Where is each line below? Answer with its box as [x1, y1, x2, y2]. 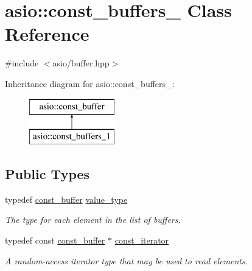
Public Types [5, 164, 90, 183]
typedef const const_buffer [5, 234, 105, 247]
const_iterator [114, 234, 169, 247]
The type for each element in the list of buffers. [5, 213, 181, 226]
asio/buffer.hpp [52, 57, 110, 69]
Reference [5, 21, 89, 46]
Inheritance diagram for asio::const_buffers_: [5, 77, 175, 90]
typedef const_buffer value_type [5, 192, 128, 205]
